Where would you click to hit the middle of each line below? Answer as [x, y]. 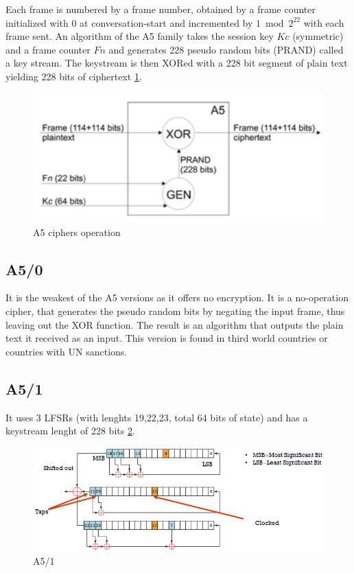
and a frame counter [48, 49]
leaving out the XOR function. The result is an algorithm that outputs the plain [175, 324]
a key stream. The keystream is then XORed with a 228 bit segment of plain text [177, 63]
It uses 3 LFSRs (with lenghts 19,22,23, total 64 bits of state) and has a [157, 417]
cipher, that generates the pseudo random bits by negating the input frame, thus [175, 311]
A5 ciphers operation [77, 232]
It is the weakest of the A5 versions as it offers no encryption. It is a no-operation [177, 297]
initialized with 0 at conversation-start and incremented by [129, 22]
